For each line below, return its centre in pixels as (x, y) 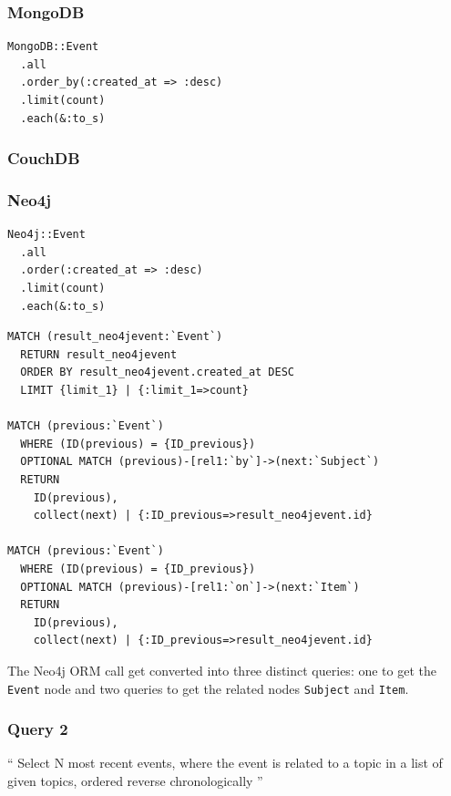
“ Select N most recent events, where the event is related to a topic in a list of (225, 763)
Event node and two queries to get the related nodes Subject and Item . (208, 688)
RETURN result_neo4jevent (99, 354)
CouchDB (44, 158)
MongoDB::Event (53, 47)
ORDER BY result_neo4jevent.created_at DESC (157, 372)
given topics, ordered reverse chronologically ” (135, 780)
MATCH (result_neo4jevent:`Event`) (115, 337)
